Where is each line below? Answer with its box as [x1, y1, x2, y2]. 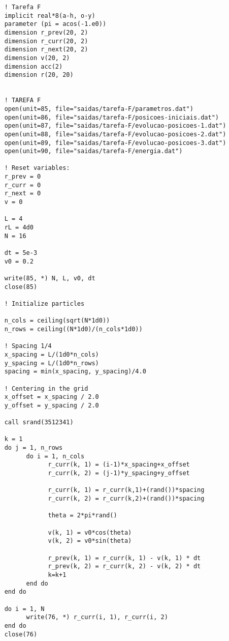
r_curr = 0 [4, 181, 41, 189]
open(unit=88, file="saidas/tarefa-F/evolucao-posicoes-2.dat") [4, 130, 226, 138]
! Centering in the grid [4, 385, 88, 392]
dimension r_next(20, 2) [4, 46, 88, 53]
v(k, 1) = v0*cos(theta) [48, 529, 132, 536]
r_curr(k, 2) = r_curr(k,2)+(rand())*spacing [48, 495, 205, 503]
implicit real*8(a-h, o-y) [4, 12, 95, 19]
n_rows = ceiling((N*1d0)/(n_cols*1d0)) [4, 325, 143, 333]
